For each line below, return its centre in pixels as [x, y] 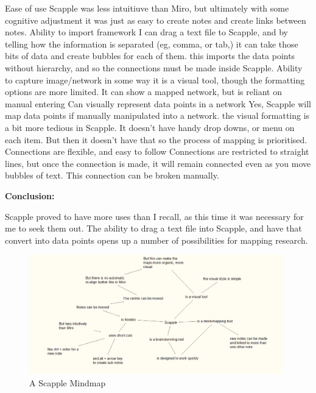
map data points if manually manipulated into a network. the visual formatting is [157, 115]
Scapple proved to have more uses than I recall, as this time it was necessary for [154, 216]
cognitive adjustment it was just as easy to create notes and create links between [156, 20]
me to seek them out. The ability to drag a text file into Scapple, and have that [153, 228]
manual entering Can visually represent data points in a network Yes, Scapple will [158, 103]
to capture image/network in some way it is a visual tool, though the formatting [155, 80]
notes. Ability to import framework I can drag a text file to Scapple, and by [146, 32]
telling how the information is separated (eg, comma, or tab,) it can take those [152, 44]
